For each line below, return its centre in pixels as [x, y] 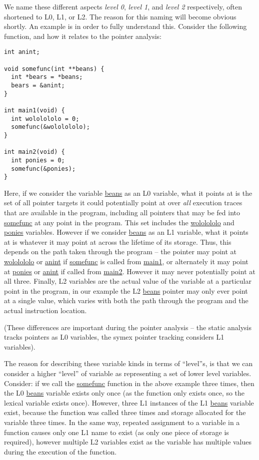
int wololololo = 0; [45, 119]
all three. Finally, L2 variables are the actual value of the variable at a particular [128, 281]
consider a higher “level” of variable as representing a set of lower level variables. [128, 373]
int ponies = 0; [38, 160]
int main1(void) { [34, 110]
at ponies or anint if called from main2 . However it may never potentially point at [130, 271]
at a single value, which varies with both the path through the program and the [126, 300]
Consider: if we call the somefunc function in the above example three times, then [129, 383]
